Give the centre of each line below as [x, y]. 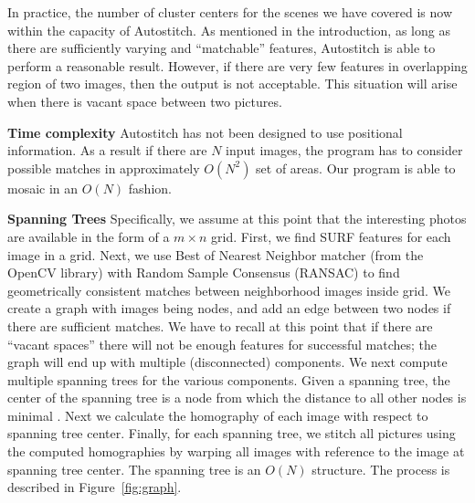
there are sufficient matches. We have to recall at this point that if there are [220, 325]
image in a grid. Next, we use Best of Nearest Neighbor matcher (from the [216, 254]
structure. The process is [381, 469]
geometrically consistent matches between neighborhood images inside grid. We [229, 290]
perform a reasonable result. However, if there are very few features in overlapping [237, 65]
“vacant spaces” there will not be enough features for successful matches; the [222, 344]
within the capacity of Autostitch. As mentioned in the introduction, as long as [229, 30]
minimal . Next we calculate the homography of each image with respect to [218, 415]
